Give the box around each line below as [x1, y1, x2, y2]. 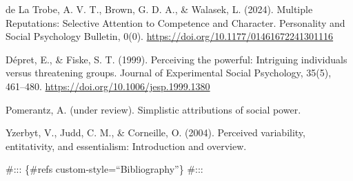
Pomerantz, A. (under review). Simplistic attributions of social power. [6, 102, 301, 116]
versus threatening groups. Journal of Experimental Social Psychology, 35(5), [6, 65, 332, 80]
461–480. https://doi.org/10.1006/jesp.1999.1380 [6, 78, 210, 93]
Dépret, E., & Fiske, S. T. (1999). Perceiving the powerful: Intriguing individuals [6, 52, 347, 66]
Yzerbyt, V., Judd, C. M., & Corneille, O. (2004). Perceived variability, [6, 125, 305, 140]
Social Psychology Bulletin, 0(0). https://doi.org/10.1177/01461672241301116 [6, 29, 334, 43]
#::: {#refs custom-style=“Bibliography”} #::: [6, 162, 203, 176]
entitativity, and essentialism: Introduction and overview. [6, 138, 247, 153]
